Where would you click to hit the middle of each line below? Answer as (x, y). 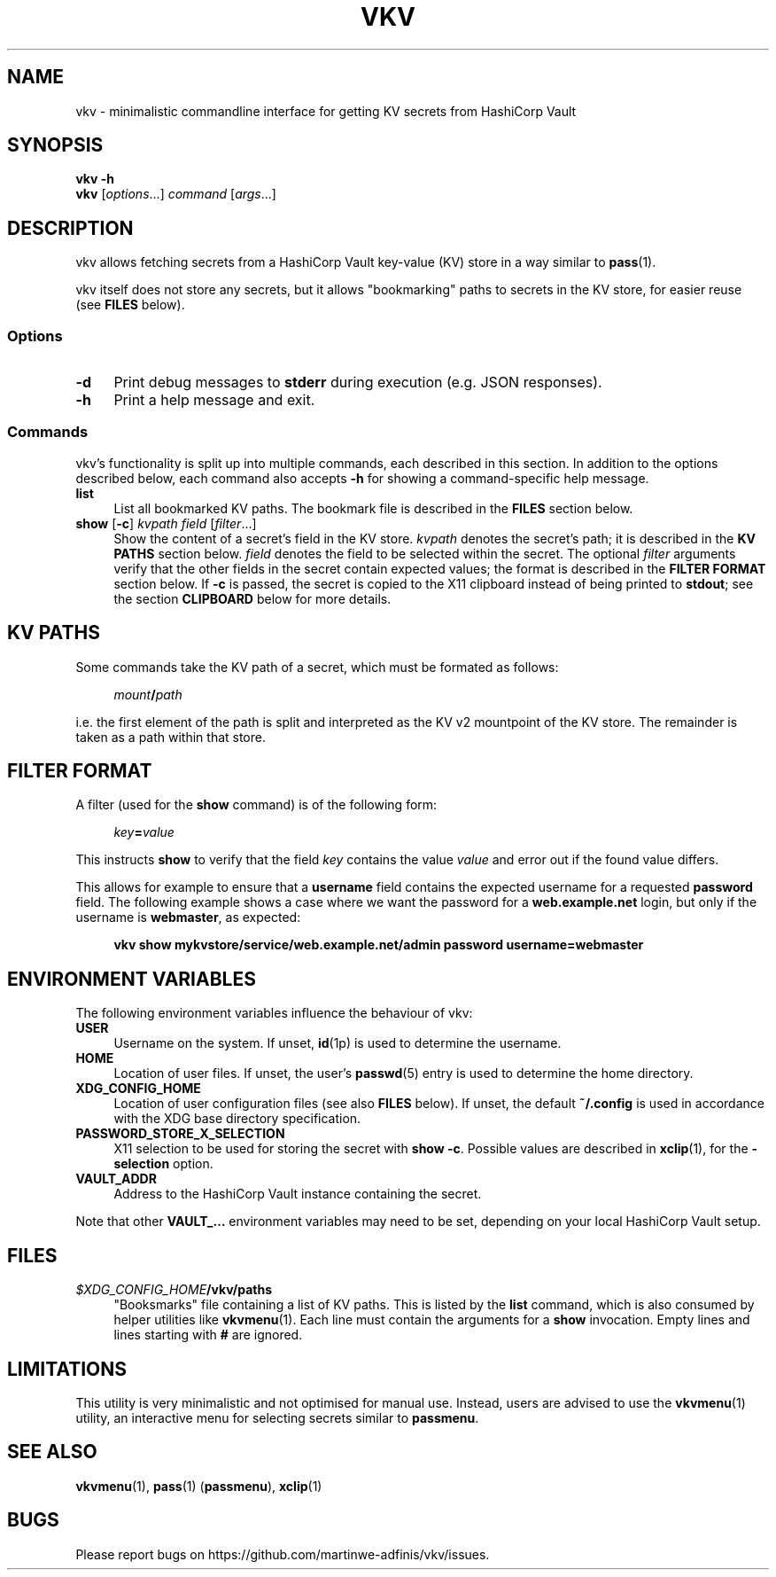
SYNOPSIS (55, 145)
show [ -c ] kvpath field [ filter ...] (166, 523)
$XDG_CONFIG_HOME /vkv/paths (174, 1290)
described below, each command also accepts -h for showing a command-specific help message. (362, 478)
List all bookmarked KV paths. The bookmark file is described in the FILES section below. (373, 508)
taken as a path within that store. (171, 737)
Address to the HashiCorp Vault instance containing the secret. (298, 1194)
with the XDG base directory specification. (237, 1119)
